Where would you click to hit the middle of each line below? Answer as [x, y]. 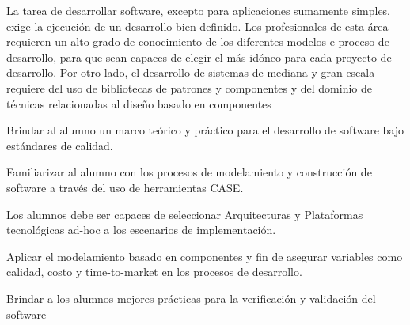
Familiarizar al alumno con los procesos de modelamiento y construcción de [189, 172]
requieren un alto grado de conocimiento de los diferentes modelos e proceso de [198, 42]
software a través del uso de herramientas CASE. [125, 187]
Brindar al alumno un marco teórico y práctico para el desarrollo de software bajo [205, 130]
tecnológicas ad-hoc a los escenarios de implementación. [141, 230]
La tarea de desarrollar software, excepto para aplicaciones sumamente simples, [198, 10]
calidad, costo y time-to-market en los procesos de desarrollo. [154, 272]
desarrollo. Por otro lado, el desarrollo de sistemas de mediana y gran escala [191, 72]
